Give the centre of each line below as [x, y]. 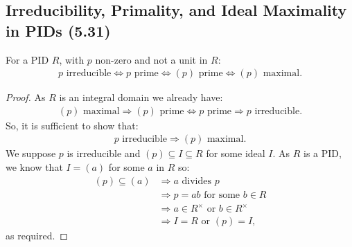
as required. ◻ [37, 236]
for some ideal [236, 153]
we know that [34, 167]
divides [197, 181]
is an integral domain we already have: [141, 97]
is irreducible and [104, 153]
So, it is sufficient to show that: [72, 125]
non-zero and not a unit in [151, 59]
